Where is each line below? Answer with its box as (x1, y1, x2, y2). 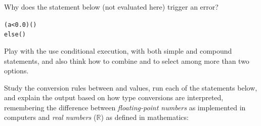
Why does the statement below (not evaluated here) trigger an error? (4, 2, 219, 12)
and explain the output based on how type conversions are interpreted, (4, 92, 224, 103)
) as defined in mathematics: (101, 112, 189, 122)
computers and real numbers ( (4, 112, 97, 122)
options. (4, 65, 29, 76)
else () (4, 31, 26, 38)
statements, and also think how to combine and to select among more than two (4, 55, 249, 66)
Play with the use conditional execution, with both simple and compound (4, 45, 232, 56)
